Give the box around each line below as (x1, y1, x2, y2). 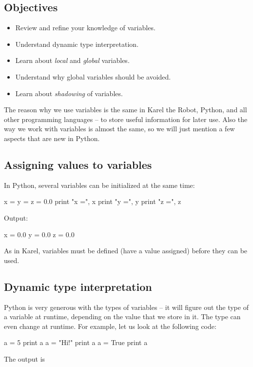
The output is (4, 353, 45, 364)
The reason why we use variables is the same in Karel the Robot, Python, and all (4, 104, 247, 115)
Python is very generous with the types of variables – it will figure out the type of (4, 302, 249, 312)
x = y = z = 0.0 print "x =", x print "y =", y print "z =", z (4, 196, 181, 206)
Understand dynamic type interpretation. (15, 39, 139, 49)
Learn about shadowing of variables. (15, 88, 123, 98)
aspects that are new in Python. (4, 133, 100, 143)
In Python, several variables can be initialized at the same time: (4, 180, 195, 190)
